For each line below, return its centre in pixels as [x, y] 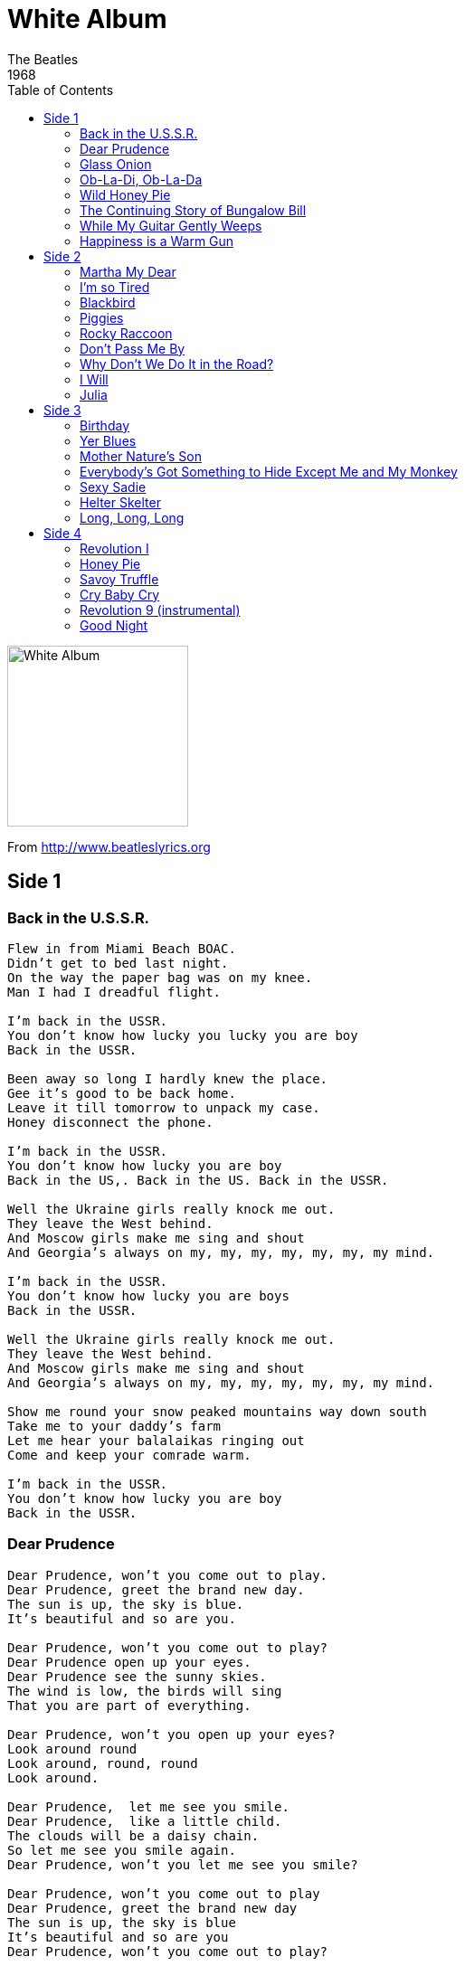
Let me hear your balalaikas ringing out [156, 1440]
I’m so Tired [115, 287]
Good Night [114, 625]
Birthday [104, 425]
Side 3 [62, 410]
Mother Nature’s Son [141, 456]
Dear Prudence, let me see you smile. [148, 1806]
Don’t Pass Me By [133, 348]
